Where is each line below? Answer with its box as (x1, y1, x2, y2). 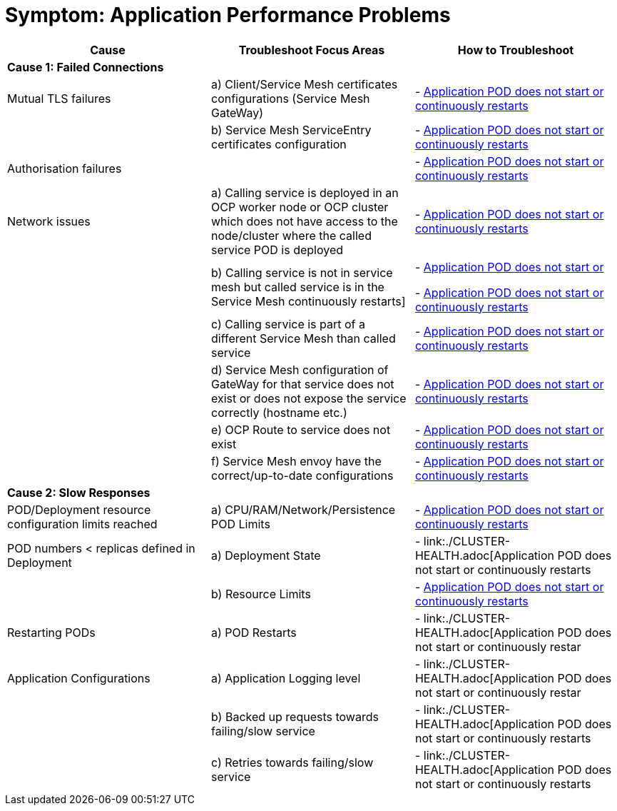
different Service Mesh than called (210, 331, 396, 346)
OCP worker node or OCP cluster (210, 199, 389, 214)
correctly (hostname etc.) (210, 405, 347, 420)
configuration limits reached (7, 516, 158, 531)
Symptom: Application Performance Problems (5, 3, 451, 27)
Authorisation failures (7, 161, 122, 176)
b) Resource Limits (210, 586, 311, 601)
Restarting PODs (7, 625, 96, 640)
